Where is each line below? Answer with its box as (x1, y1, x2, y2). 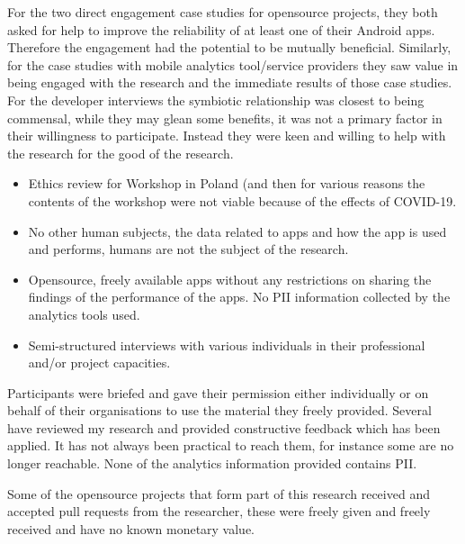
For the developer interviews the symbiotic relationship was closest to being (7, 90, 425, 109)
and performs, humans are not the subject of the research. (28, 240, 349, 258)
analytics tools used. (28, 304, 140, 323)
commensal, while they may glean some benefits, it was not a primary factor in (7, 108, 443, 127)
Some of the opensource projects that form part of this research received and (7, 484, 430, 503)
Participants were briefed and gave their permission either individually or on (7, 383, 429, 402)
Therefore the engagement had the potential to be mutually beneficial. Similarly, (7, 38, 452, 57)
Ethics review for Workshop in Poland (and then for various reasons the (28, 174, 425, 193)
